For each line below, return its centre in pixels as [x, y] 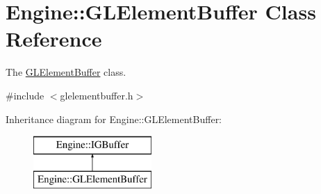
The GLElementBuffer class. [66, 72]
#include [25, 95]
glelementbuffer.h [97, 95]
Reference [54, 39]
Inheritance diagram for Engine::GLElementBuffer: [114, 119]
